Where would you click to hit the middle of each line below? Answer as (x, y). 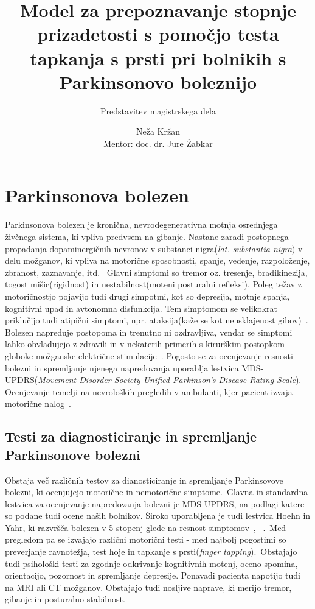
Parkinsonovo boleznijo (158, 81)
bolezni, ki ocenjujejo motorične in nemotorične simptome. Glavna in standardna (157, 492)
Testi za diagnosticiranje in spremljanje (131, 436)
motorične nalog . (38, 403)
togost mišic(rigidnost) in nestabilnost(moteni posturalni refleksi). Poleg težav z (154, 284)
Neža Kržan (158, 131)
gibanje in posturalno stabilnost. (65, 599)
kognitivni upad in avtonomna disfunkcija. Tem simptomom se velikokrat (141, 308)
